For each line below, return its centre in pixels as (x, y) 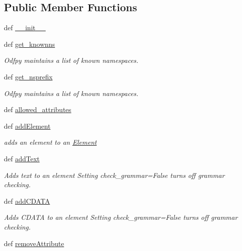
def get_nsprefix (28, 76)
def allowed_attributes (38, 109)
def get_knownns (30, 44)
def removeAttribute (34, 243)
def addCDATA (27, 201)
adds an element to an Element (50, 142)
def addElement (27, 125)
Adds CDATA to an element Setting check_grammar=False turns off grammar (121, 217)
